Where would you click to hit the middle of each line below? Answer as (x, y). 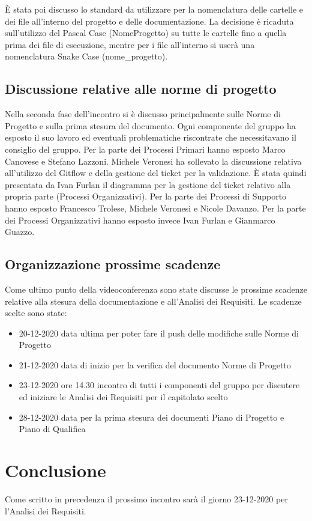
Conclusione (55, 470)
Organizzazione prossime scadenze (113, 264)
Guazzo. (20, 232)
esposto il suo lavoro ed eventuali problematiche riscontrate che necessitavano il (151, 137)
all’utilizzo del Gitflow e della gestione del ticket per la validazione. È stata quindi (156, 173)
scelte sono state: (36, 313)
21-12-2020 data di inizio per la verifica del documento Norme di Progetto (155, 364)
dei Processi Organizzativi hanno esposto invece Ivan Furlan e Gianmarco (140, 220)
